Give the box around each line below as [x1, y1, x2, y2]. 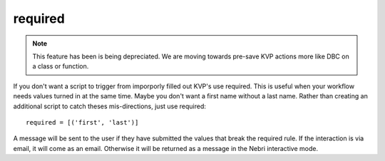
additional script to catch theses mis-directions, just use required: [13, 102, 207, 110]
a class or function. [32, 62, 89, 71]
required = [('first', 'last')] [26, 118, 139, 126]
